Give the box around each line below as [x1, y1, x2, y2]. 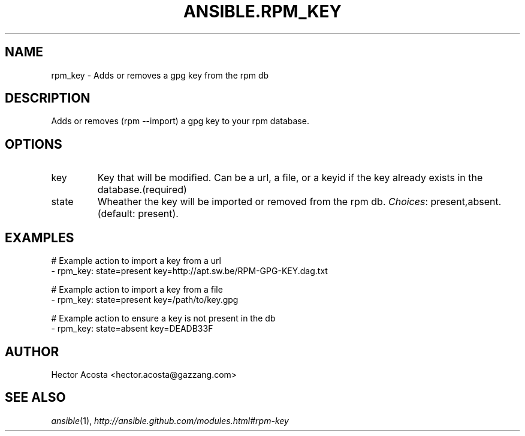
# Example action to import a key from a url [51, 255, 221, 266]
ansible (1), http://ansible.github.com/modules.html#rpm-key [51, 415, 289, 426]
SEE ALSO [5, 390, 66, 405]
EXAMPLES [5, 230, 74, 245]
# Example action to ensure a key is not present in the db [51, 313, 276, 324]
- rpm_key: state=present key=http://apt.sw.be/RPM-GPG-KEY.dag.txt [51, 266, 328, 276]
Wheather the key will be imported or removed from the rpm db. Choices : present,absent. [97, 196, 502, 208]
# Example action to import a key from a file [51, 284, 223, 295]
